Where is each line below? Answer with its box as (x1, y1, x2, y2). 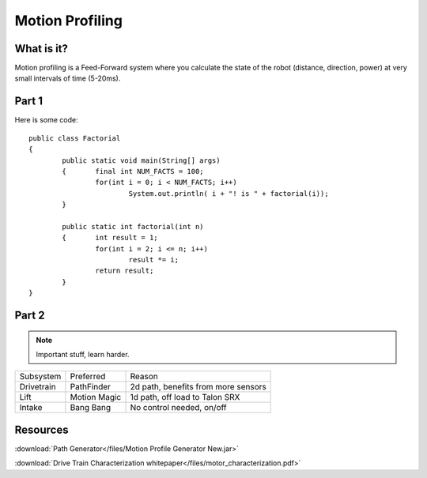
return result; (95, 266, 154, 276)
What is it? (14, 42, 69, 55)
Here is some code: (14, 115, 78, 125)
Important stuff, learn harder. (36, 350, 130, 359)
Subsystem (19, 371, 62, 382)
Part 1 (14, 95, 43, 108)
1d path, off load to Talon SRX (130, 392, 240, 403)
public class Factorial (28, 134, 121, 142)
